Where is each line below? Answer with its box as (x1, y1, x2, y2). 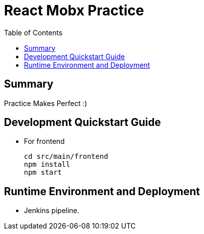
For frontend (24, 137, 65, 146)
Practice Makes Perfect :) (4, 99, 87, 108)
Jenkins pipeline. (24, 206, 80, 215)
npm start (24, 168, 62, 177)
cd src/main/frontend (24, 152, 108, 161)
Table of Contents (4, 28, 63, 37)
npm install (24, 160, 70, 169)
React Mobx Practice (4, 2, 144, 19)
